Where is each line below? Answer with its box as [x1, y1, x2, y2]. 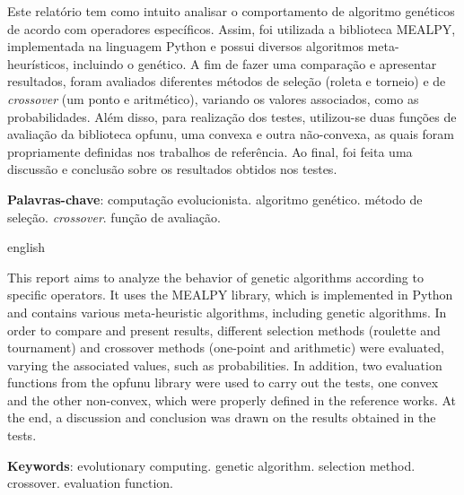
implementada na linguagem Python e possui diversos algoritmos [7, 37, 363, 56]
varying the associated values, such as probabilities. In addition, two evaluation [7, 355, 442, 374]
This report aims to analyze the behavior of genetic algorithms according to [7, 267, 424, 286]
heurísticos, [7, 54, 69, 73]
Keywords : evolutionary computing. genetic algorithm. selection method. [7, 456, 416, 474]
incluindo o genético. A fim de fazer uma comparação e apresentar [73, 54, 437, 73]
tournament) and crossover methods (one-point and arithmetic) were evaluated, [7, 338, 444, 357]
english [7, 238, 46, 256]
